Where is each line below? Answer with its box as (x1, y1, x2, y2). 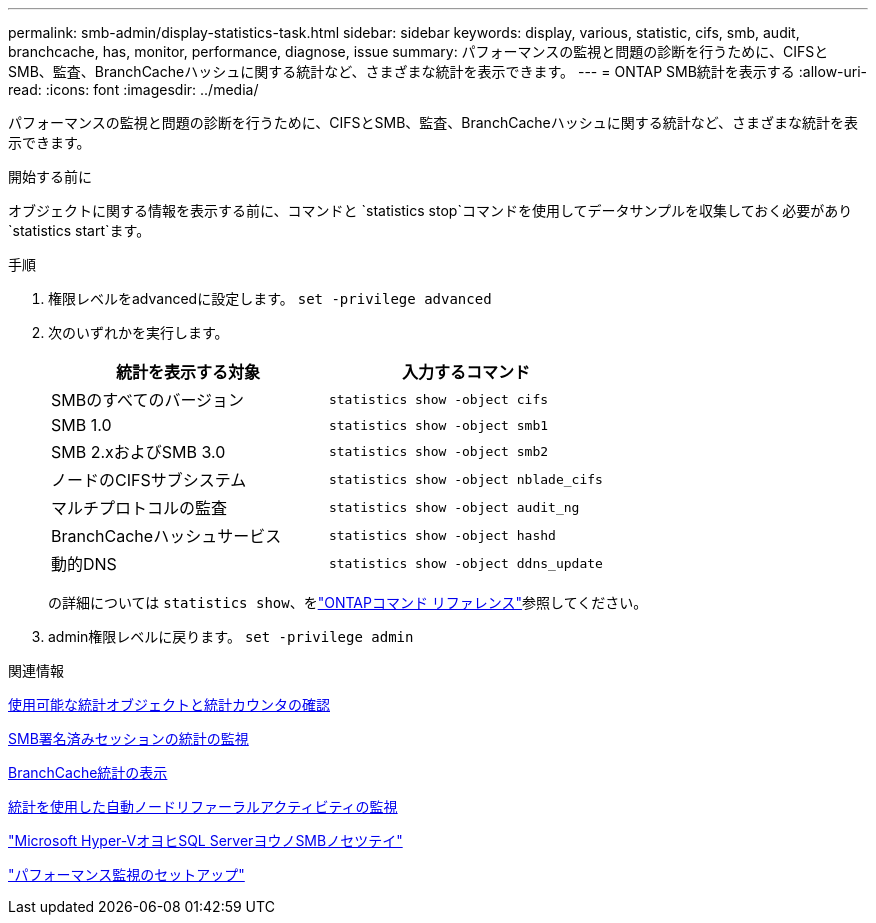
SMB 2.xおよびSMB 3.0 (51, 442, 226, 462)
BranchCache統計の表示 (8, 764, 168, 781)
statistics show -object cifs (328, 391, 549, 407)
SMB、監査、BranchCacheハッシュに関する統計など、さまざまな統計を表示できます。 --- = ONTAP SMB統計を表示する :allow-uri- (8, 63, 868, 80)
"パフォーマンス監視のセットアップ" (8, 866, 245, 883)
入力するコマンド (401, 362, 530, 382)
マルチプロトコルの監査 (51, 498, 228, 518)
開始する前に (8, 168, 92, 185)
